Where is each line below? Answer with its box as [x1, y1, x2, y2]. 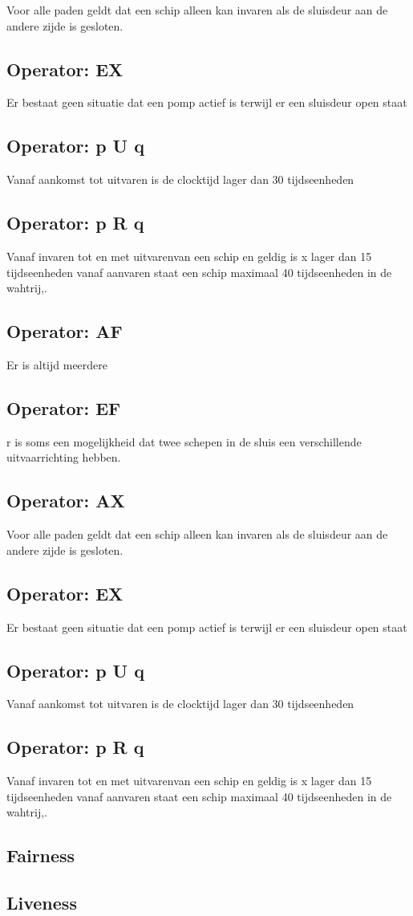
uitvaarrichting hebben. [6, 449, 121, 466]
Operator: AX [6, 488, 125, 513]
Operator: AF [6, 319, 123, 344]
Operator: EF [6, 395, 121, 420]
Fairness [6, 843, 75, 868]
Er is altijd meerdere [6, 356, 107, 373]
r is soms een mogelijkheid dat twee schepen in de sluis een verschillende [6, 433, 362, 450]
